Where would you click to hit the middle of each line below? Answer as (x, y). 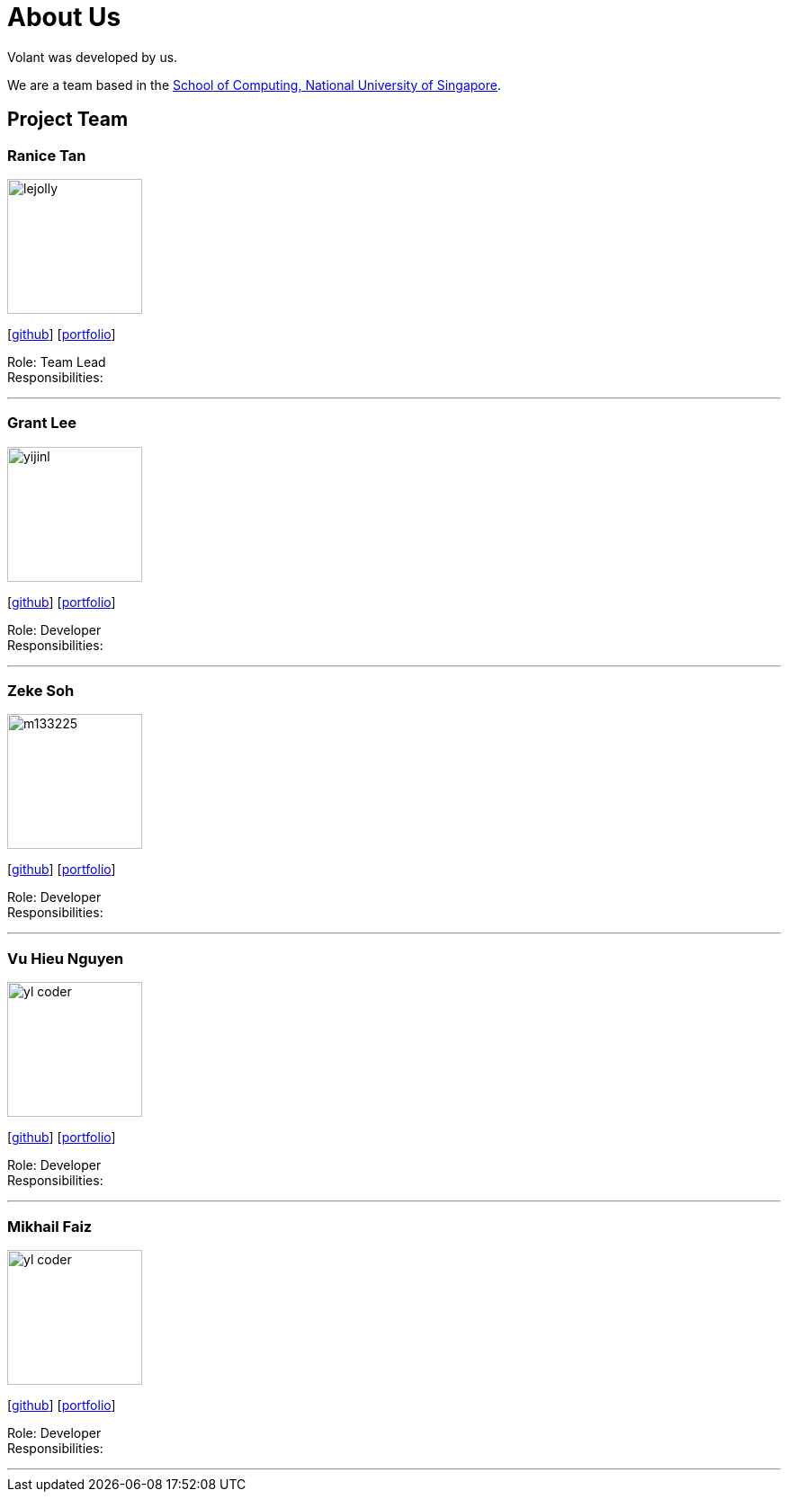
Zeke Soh (41, 691)
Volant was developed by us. (93, 57)
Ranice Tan (47, 155)
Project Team (68, 120)
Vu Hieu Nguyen (66, 958)
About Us (64, 17)
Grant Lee (42, 423)
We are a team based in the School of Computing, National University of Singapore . (255, 85)
